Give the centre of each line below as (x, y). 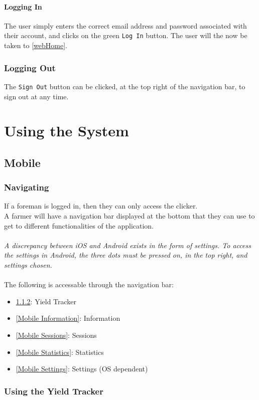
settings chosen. (28, 265)
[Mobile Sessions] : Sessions (56, 335)
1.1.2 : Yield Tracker (46, 301)
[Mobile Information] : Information (68, 318)
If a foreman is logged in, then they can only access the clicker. (101, 206)
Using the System (67, 131)
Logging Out (30, 67)
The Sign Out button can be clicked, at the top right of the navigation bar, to (125, 86)
